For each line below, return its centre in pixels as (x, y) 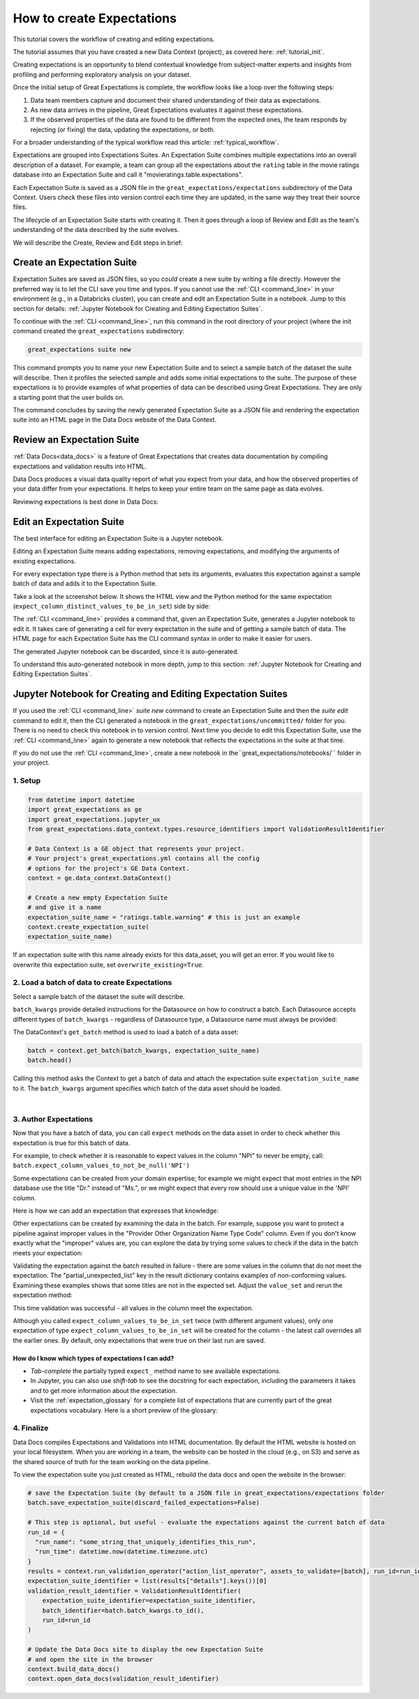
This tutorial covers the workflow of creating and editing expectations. (114, 39)
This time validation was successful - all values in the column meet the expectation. (133, 1308)
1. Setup (27, 781)
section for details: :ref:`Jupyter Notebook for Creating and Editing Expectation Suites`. (138, 308)
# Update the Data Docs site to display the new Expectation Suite (146, 1650)
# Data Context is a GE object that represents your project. (136, 848)
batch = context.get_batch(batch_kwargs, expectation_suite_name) (144, 1050)
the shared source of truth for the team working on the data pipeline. (112, 1461)
